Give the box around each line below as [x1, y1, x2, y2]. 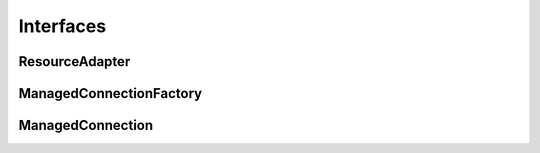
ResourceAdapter [18, 53, 131, 70]
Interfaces [18, 15, 107, 37]
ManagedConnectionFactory [18, 85, 203, 102]
